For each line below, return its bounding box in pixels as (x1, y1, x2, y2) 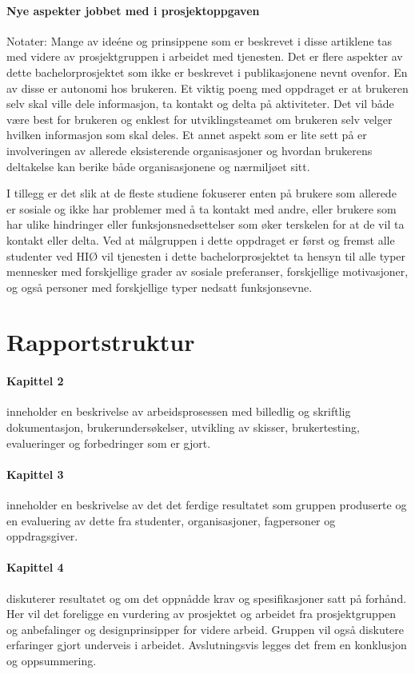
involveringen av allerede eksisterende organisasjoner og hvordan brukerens (6, 142, 373, 158)
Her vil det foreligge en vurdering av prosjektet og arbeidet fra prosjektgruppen (6, 605, 397, 622)
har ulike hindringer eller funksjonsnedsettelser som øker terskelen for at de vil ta (6, 216, 405, 233)
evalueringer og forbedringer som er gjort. (6, 434, 211, 451)
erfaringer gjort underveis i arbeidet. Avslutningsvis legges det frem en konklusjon (6, 636, 407, 653)
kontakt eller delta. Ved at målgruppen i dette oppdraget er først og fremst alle (6, 231, 395, 248)
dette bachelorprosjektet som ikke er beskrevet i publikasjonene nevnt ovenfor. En (6, 63, 408, 80)
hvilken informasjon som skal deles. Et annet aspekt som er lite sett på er (6, 126, 367, 143)
